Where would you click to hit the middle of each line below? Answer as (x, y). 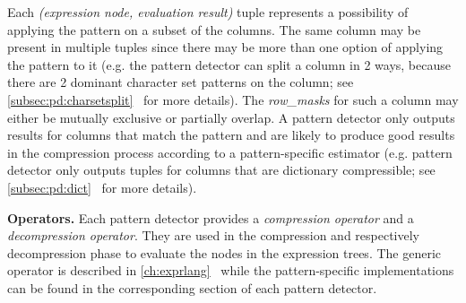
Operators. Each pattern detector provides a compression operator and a (211, 217)
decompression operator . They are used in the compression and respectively (214, 235)
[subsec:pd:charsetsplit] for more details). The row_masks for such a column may (233, 99)
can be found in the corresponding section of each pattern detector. (192, 287)
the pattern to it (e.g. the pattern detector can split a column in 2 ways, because (229, 64)
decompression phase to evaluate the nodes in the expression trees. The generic (224, 252)
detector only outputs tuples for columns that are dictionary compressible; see (221, 170)
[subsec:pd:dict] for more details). (102, 187)
